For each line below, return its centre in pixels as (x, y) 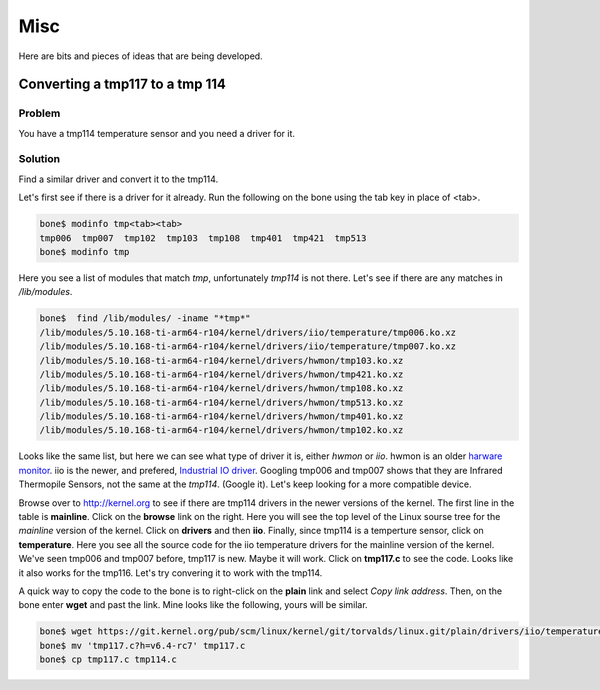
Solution (39, 159)
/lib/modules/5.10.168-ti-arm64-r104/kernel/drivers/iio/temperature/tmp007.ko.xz (248, 346)
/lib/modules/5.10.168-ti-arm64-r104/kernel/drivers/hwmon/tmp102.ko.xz (221, 430)
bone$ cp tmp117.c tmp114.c (108, 659)
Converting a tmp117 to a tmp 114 (122, 84)
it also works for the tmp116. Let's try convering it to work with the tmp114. (170, 572)
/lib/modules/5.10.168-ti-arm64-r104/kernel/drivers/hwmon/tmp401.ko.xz (221, 416)
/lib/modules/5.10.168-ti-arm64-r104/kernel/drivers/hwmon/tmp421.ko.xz (221, 374)
